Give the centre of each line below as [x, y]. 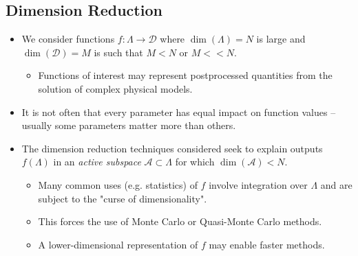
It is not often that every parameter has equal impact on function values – [179, 112]
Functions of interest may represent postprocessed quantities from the [185, 75]
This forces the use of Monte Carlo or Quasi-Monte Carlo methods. [180, 221]
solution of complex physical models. [115, 88]
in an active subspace [97, 162]
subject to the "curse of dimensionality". [123, 198]
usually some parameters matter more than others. [129, 125]
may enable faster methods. [267, 244]
